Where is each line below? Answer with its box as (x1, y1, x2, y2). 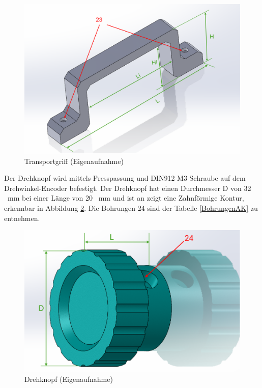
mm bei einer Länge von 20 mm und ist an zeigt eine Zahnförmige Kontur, (7, 192, 244, 203)
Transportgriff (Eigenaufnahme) (24, 155, 124, 166)
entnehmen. (4, 212, 40, 223)
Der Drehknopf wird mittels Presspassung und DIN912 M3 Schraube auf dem (4, 173, 246, 183)
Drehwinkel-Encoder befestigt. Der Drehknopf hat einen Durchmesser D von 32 (4, 182, 251, 193)
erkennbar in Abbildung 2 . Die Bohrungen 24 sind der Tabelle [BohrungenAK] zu (4, 202, 258, 213)
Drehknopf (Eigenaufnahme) (24, 373, 113, 384)
